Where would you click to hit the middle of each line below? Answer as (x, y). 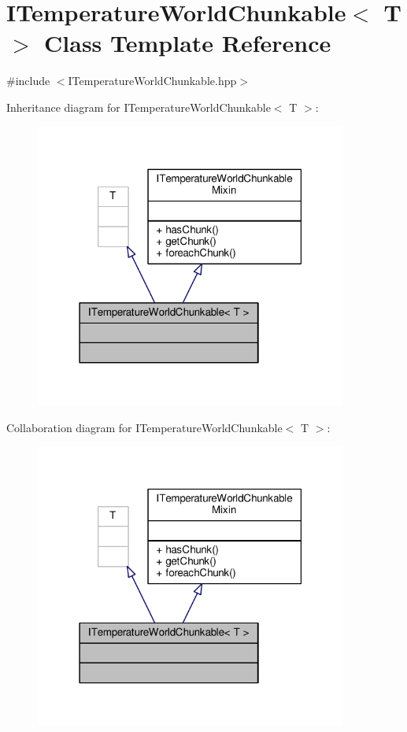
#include (28, 81)
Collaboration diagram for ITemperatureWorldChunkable (144, 427)
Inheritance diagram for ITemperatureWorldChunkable (139, 107)
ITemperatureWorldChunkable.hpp (152, 81)
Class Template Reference (188, 43)
